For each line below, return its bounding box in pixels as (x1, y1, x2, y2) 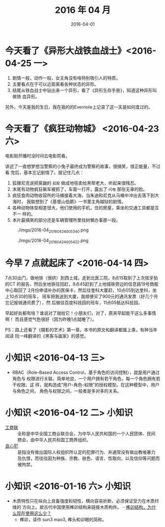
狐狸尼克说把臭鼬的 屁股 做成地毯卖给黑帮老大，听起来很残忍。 (12, 180, 139, 186)
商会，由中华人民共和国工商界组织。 (17, 437, 91, 443)
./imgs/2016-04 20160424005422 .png (17, 238, 89, 245)
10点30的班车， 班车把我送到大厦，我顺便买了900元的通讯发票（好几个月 (9, 294, 159, 300)
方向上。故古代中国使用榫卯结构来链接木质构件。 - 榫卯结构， (22, 504, 148, 510)
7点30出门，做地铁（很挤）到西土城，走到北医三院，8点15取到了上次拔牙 (5, 275, 154, 281)
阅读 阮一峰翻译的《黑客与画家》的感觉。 (5, 333, 89, 339)
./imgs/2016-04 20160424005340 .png (17, 227, 89, 234)
